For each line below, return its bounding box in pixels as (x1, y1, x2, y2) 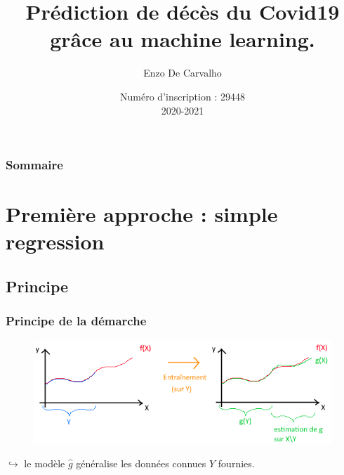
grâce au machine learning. (50, 25, 315, 53)
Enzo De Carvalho (143, 65, 222, 80)
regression (6, 227, 105, 256)
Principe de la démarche (6, 312, 147, 330)
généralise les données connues (76, 455, 206, 470)
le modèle (24, 455, 65, 470)
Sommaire (6, 156, 63, 174)
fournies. (218, 455, 255, 470)
